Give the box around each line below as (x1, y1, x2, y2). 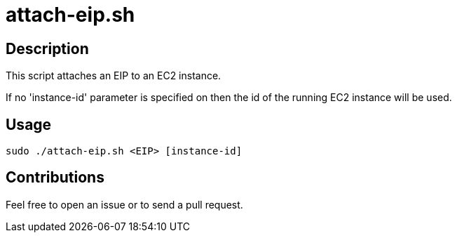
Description (6, 39, 89, 58)
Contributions (6, 168, 104, 187)
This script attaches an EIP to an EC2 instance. (6, 70, 221, 82)
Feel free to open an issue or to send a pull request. (6, 198, 243, 211)
